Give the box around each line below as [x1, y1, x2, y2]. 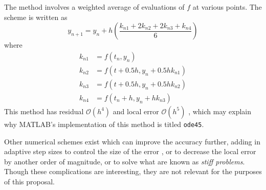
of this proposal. [4, 176, 55, 186]
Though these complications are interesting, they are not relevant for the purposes [4, 166, 262, 177]
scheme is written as [4, 11, 68, 22]
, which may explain [188, 105, 252, 116]
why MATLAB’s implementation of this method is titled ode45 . [4, 118, 204, 129]
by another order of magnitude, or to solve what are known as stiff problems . [4, 156, 245, 166]
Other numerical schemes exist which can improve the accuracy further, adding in [4, 136, 260, 146]
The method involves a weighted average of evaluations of [4, 2, 185, 12]
